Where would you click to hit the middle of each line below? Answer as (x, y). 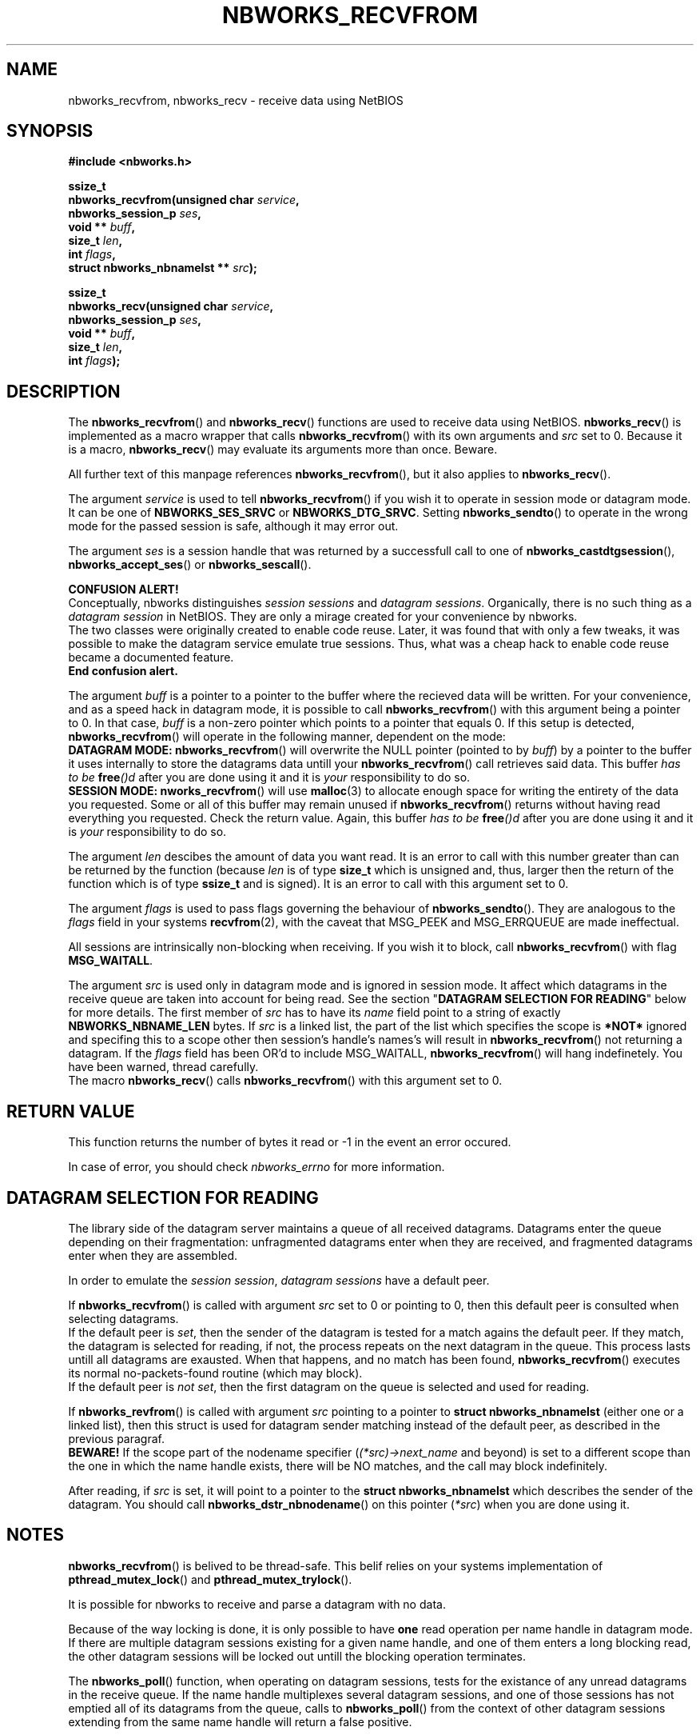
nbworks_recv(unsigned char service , (171, 306)
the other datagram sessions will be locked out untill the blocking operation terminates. (297, 1656)
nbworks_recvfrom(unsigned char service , (184, 200)
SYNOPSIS (50, 131)
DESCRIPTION (64, 391)
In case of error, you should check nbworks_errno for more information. (257, 1167)
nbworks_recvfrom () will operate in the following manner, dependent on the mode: (287, 737)
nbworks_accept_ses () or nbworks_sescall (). (190, 565)
